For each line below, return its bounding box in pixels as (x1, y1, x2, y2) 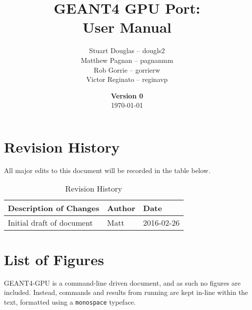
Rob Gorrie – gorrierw (94, 64, 160, 75)
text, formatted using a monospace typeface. (4, 296, 136, 307)
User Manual (83, 17, 171, 37)
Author (107, 202, 136, 214)
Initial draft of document (8, 217, 93, 229)
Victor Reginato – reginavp (86, 74, 168, 84)
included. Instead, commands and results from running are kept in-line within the (4, 287, 248, 297)
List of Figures (4, 249, 104, 269)
